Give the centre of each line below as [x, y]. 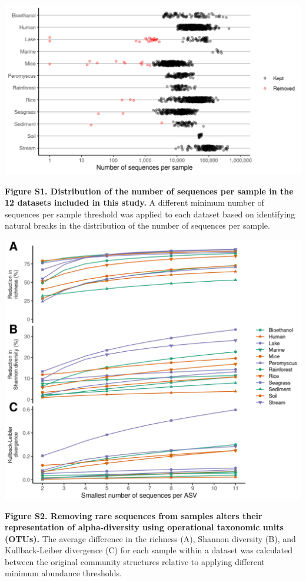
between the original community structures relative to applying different [135, 561]
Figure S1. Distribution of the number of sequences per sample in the [149, 191]
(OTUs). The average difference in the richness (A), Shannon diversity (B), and [150, 538]
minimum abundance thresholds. [63, 573]
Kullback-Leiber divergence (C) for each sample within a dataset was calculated [149, 550]
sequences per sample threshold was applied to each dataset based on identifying [150, 214]
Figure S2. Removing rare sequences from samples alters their [134, 515]
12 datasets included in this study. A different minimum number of [134, 202]
